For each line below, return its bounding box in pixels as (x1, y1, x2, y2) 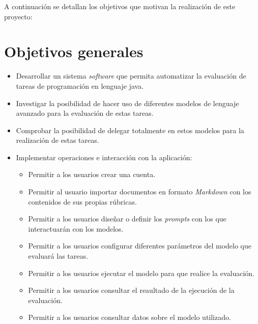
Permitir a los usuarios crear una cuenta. (28, 169, 156, 180)
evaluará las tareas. (28, 251, 88, 261)
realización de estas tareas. (16, 135, 99, 145)
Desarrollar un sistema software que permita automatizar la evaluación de (16, 70, 246, 81)
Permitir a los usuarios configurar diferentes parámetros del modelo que (28, 240, 251, 251)
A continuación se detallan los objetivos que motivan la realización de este (4, 1, 236, 11)
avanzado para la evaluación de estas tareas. (16, 108, 154, 118)
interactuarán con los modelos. (28, 223, 124, 234)
